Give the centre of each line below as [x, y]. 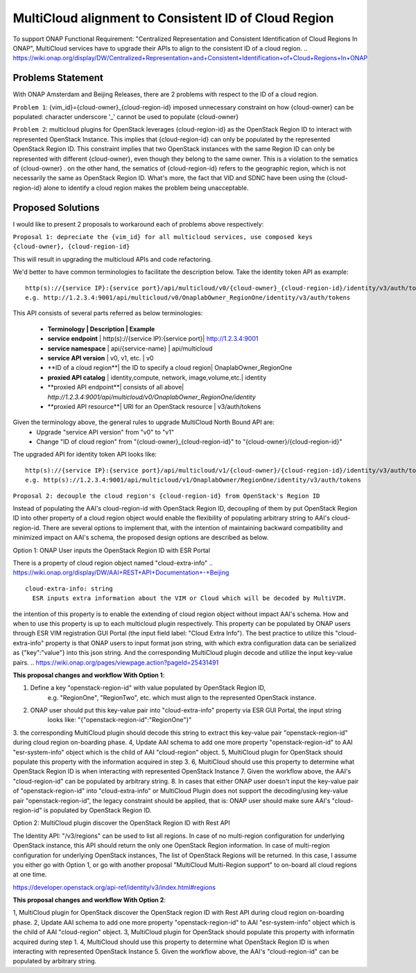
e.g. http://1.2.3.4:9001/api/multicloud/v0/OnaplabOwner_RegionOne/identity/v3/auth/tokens [188, 298]
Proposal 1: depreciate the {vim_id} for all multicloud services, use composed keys [163, 237]
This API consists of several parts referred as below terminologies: [108, 313]
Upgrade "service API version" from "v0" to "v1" [105, 432]
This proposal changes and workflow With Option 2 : [89, 900]
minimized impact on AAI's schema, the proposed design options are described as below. [141, 538]
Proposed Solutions [56, 208]
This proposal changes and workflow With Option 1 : [89, 675]
